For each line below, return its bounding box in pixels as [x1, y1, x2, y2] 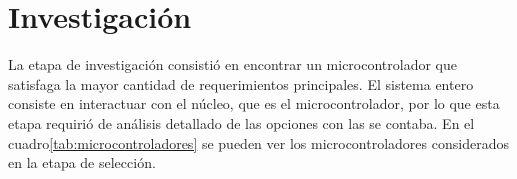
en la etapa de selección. [8, 152, 156, 173]
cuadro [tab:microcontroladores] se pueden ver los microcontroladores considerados [8, 132, 509, 153]
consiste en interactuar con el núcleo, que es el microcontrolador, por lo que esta [8, 93, 500, 114]
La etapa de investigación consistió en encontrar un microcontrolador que [8, 54, 458, 75]
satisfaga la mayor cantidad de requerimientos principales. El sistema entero [8, 73, 474, 94]
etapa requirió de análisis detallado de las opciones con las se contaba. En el [8, 112, 475, 133]
